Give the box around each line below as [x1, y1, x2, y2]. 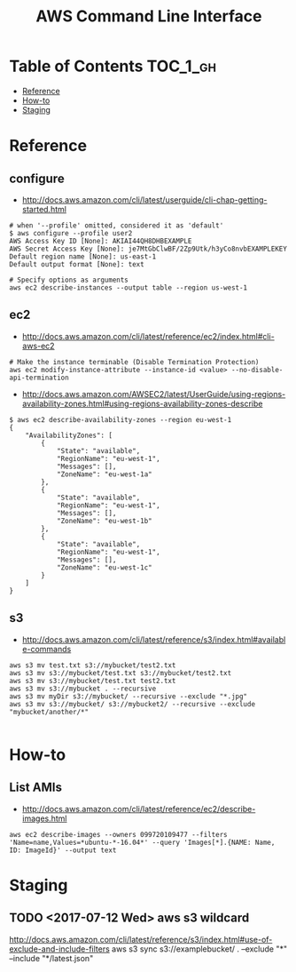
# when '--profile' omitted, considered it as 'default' [9, 220, 224, 230]
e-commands [21, 643, 72, 654]
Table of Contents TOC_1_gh [9, 56, 217, 76]
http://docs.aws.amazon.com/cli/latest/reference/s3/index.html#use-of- [9, 934, 273, 944]
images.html [21, 813, 67, 824]
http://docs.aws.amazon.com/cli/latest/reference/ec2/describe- [21, 803, 256, 814]
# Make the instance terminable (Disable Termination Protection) [9, 357, 260, 366]
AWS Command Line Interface [35, 6, 262, 27]
